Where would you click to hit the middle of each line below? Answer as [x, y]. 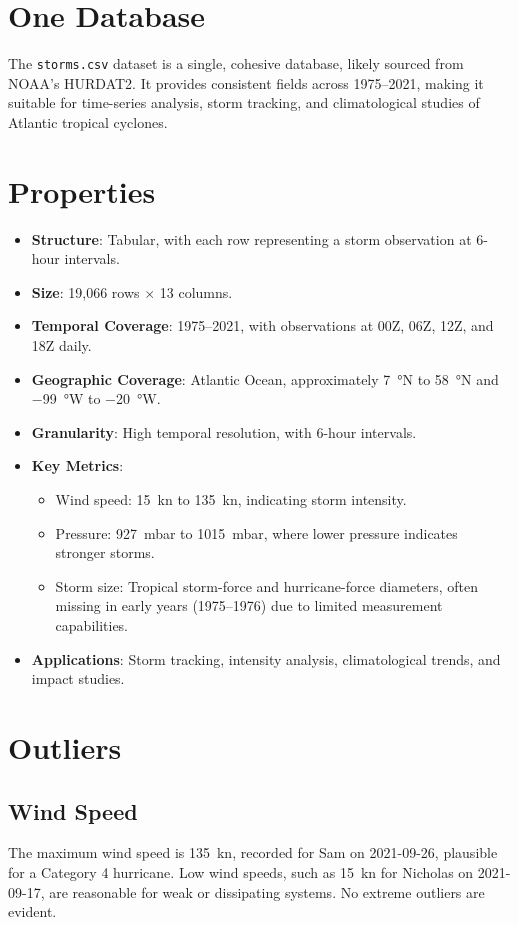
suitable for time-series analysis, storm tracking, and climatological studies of [244, 102]
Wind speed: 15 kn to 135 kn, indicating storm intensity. [231, 499]
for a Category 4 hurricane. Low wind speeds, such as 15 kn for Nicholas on [241, 871]
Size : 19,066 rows [85, 291]
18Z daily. [61, 345]
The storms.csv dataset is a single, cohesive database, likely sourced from [236, 63]
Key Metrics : [77, 465]
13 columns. [196, 291]
